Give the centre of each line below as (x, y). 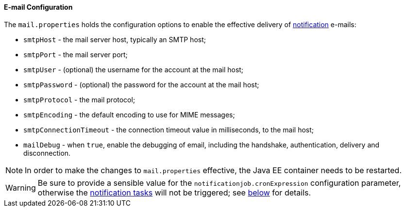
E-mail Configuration (38, 7)
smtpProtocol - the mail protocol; (79, 99)
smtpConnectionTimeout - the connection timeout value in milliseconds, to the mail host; (169, 130)
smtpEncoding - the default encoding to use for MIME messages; (129, 114)
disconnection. (47, 153)
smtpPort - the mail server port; (76, 54)
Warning (21, 187)
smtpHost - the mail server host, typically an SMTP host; (115, 39)
